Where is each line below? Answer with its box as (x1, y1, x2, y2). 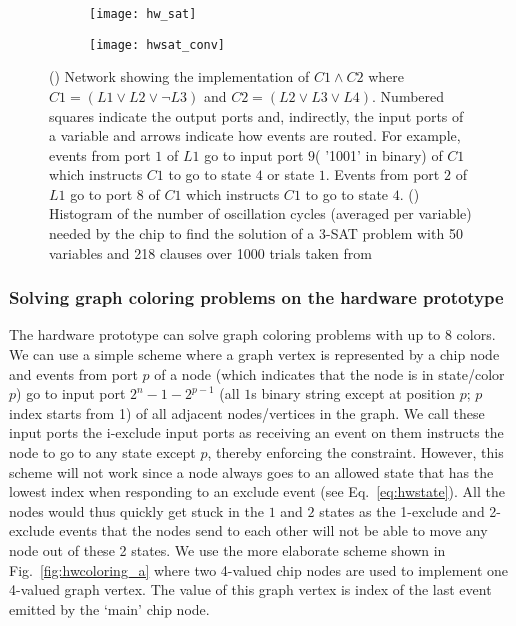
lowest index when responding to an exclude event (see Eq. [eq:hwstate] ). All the (9, 481, 505, 502)
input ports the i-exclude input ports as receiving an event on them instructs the (9, 422, 504, 443)
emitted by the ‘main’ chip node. (9, 598, 210, 619)
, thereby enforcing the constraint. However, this (207, 442, 504, 463)
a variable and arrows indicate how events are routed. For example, (49, 125, 461, 146)
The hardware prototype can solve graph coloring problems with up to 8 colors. (9, 324, 496, 345)
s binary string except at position (251, 383, 455, 404)
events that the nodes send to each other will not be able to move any (59, 520, 488, 541)
